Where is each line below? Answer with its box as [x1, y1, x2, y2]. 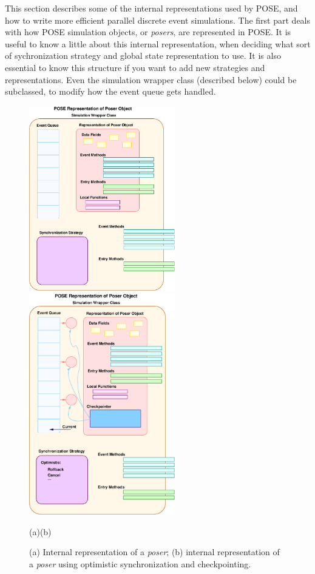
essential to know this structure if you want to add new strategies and [5, 61, 265, 73]
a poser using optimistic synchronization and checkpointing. [29, 557, 251, 570]
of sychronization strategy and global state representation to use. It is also [5, 49, 281, 62]
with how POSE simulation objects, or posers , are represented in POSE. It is [5, 25, 291, 38]
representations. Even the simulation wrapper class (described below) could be [5, 73, 297, 86]
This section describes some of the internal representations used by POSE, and [5, 2, 298, 14]
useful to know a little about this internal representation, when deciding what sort [5, 37, 311, 50]
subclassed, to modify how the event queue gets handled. [5, 85, 216, 98]
